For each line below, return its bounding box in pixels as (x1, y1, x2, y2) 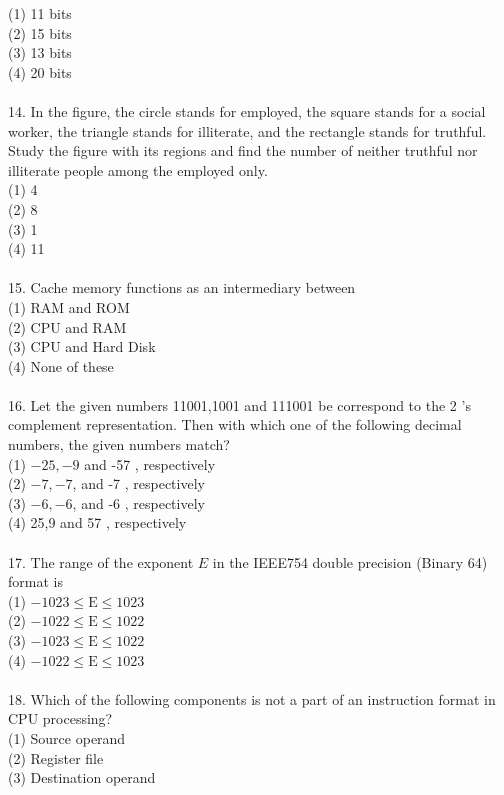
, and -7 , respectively (72, 473, 205, 494)
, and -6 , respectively (72, 492, 205, 513)
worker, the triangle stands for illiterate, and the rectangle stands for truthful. (8, 120, 487, 141)
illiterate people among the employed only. (8, 159, 268, 180)
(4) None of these (8, 355, 114, 376)
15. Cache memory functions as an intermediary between (8, 277, 356, 298)
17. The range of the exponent (8, 551, 194, 572)
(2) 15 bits (8, 22, 72, 43)
